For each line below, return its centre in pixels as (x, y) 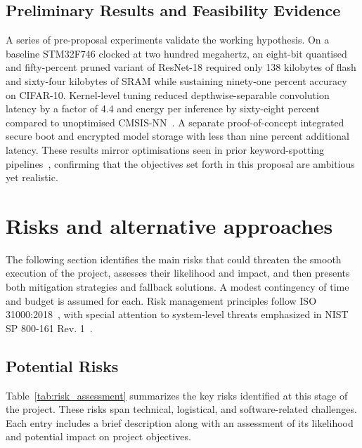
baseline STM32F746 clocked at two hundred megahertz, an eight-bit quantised (176, 53)
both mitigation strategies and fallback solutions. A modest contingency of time (177, 287)
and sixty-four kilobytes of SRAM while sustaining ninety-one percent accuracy (176, 80)
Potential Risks (62, 365)
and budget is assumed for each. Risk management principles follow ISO (161, 300)
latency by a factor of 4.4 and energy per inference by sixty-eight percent (163, 108)
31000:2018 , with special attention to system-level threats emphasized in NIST (177, 314)
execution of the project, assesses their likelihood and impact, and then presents (178, 273)
